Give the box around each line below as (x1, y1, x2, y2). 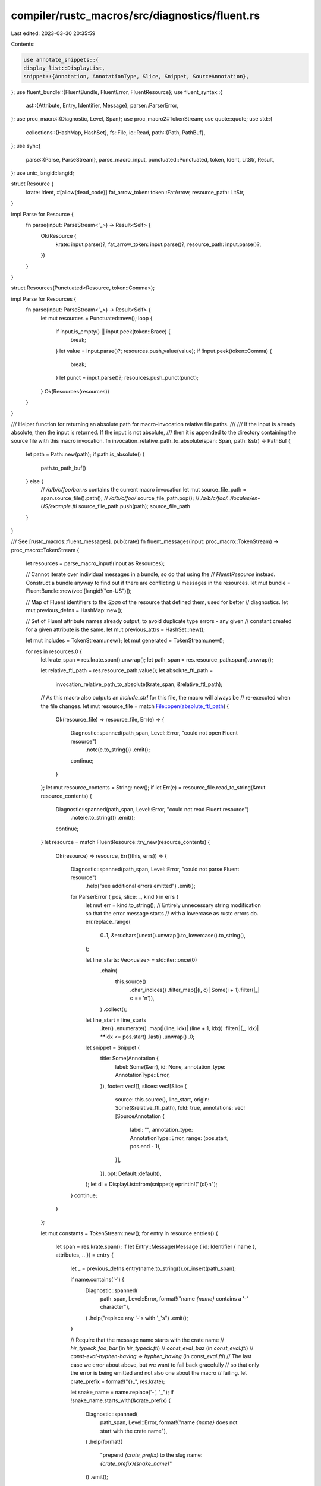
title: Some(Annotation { (100, 1055, 159, 1062)
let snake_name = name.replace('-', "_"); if (70, 1389, 174, 1396)
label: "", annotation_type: (130, 1126, 193, 1134)
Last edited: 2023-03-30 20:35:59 (11, 30, 96, 37)
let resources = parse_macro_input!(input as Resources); (26, 560, 165, 567)
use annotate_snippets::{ (23, 56, 99, 63)
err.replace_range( (85, 918, 131, 925)
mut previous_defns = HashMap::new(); (26, 607, 123, 614)
